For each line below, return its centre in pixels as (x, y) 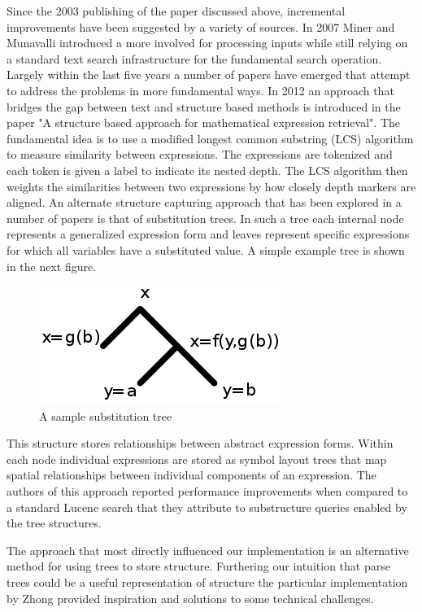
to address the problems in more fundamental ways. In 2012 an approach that (200, 90)
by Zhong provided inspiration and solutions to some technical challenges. (190, 598)
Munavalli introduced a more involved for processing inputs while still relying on (207, 43)
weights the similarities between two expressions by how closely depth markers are (211, 186)
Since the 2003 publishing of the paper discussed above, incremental (176, 11)
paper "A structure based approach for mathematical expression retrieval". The (203, 122)
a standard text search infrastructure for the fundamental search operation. (194, 58)
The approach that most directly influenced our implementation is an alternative (208, 550)
